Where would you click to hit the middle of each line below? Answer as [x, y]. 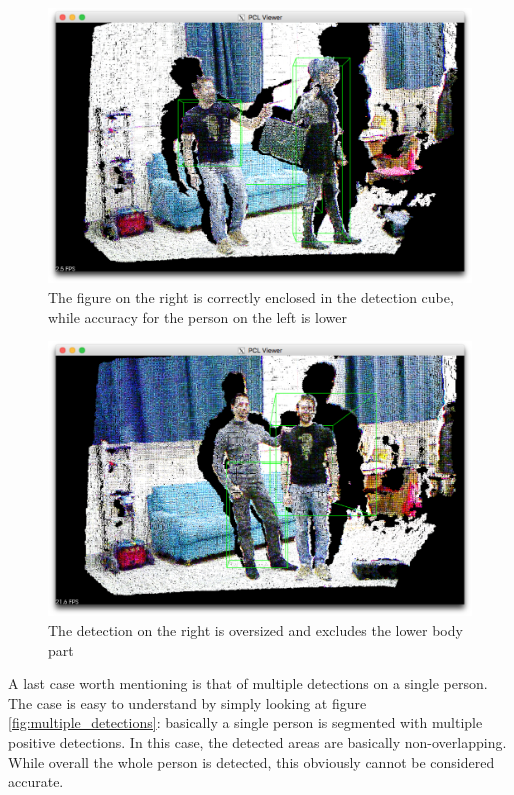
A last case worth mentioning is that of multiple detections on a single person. [248, 683]
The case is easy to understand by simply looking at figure [187, 702]
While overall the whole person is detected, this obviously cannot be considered [251, 761]
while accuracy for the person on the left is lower [197, 316]
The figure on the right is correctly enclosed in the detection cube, [251, 296]
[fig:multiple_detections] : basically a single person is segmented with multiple [245, 722]
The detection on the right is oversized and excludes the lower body [255, 630]
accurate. [36, 781]
